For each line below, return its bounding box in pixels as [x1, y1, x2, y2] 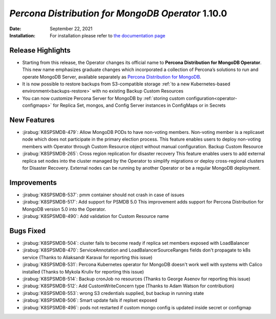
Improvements [9, 178, 57, 187]
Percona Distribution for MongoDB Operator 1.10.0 [9, 8, 227, 19]
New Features [9, 116, 55, 124]
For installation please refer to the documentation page [50, 32, 166, 38]
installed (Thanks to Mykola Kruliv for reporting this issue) [22, 268, 144, 275]
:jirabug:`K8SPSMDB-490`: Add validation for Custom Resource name [22, 213, 169, 219]
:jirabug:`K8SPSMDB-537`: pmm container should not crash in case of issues [22, 192, 185, 198]
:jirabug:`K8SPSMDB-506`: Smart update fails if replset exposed [22, 297, 157, 304]
